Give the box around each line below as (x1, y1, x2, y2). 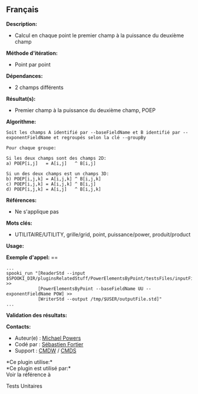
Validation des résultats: (6, 311, 68, 319)
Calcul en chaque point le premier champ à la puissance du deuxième (14, 32, 184, 39)
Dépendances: (6, 72, 43, 79)
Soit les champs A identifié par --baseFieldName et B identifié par (6, 129, 181, 135)
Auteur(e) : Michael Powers (14, 334, 81, 342)
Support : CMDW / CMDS (14, 347, 77, 354)
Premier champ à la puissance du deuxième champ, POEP (14, 106, 156, 114)
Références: (6, 196, 37, 203)
